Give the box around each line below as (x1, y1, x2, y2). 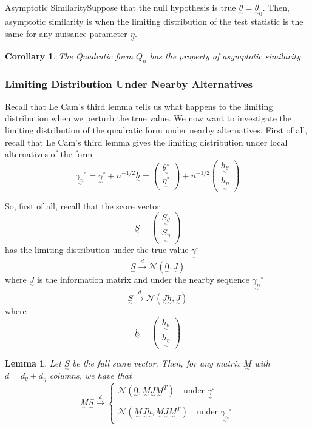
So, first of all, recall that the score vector (5, 200, 160, 212)
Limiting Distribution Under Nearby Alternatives (5, 76, 253, 91)
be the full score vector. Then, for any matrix (72, 357, 240, 370)
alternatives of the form (5, 147, 93, 160)
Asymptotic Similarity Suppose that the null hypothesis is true (5, 1, 236, 13)
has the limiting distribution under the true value (5, 243, 189, 256)
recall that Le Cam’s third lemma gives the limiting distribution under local (5, 135, 288, 148)
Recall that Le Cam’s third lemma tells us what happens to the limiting (5, 100, 273, 112)
